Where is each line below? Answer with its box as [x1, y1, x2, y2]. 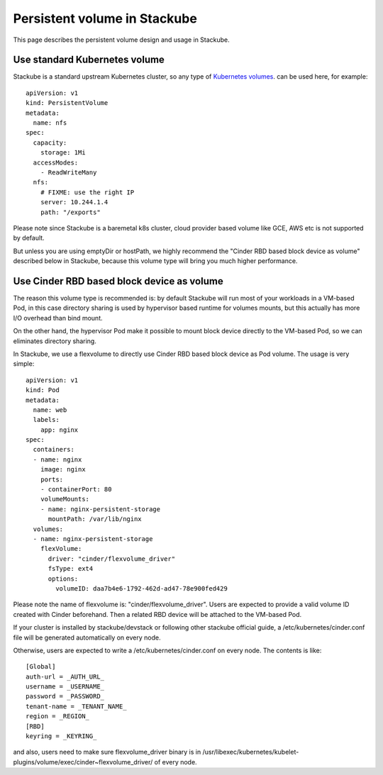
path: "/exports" [40, 208, 101, 216]
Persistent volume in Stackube [13, 11, 198, 26]
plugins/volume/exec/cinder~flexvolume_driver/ [13, 757, 153, 766]
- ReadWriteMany [40, 168, 97, 177]
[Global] [26, 663, 56, 671]
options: [48, 574, 79, 583]
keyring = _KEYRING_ [26, 732, 97, 740]
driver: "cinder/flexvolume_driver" [48, 554, 176, 563]
